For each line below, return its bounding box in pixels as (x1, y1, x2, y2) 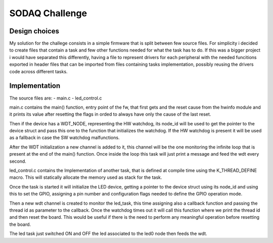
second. (9, 158, 26, 164)
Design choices (9, 27, 60, 35)
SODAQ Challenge (9, 8, 87, 19)
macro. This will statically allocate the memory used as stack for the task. (9, 174, 162, 180)
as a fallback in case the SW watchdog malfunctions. (9, 134, 120, 141)
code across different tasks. (9, 68, 68, 74)
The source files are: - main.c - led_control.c (9, 95, 102, 101)
